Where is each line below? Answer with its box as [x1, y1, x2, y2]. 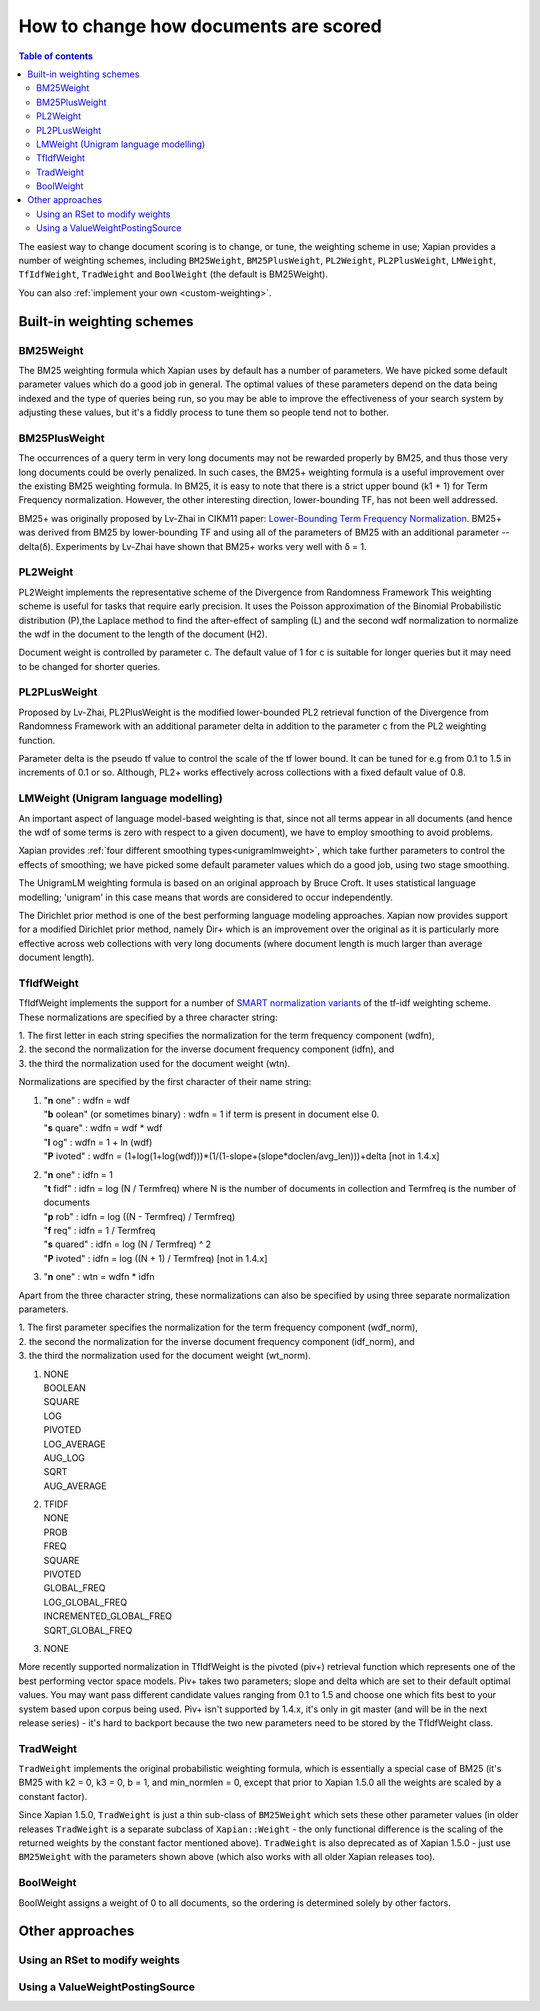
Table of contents [18, 50, 94, 62]
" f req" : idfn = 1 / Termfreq [43, 1225, 156, 1237]
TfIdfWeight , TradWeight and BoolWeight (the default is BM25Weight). [18, 268, 329, 280]
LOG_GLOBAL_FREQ [43, 1596, 128, 1608]
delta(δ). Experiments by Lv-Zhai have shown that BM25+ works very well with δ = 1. [18, 540, 367, 552]
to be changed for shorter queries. [18, 660, 161, 672]
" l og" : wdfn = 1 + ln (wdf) [43, 1136, 153, 1148]
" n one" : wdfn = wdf [43, 1094, 130, 1106]
